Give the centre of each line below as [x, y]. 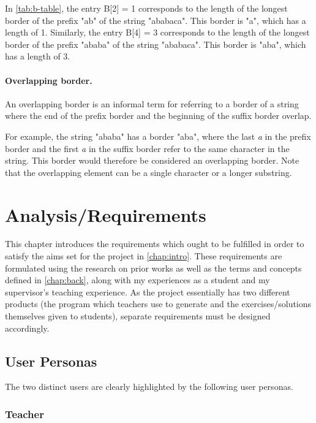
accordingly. [27, 328]
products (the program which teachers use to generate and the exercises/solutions [158, 304]
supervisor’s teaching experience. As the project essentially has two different [148, 292]
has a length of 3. [38, 56]
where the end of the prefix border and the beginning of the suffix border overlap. [158, 116]
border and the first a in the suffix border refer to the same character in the [147, 148]
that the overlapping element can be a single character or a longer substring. [149, 172]
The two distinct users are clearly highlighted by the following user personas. [149, 387]
